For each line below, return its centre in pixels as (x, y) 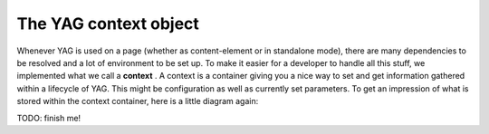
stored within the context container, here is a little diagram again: (138, 101)
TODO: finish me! (49, 118)
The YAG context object (108, 24)
